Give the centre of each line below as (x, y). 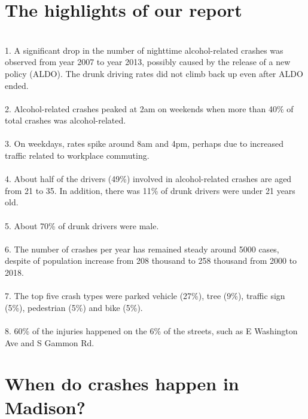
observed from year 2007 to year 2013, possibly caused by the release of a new (148, 62)
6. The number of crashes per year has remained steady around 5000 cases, (142, 249)
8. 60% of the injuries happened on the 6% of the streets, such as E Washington (151, 330)
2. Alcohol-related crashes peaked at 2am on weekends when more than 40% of (149, 108)
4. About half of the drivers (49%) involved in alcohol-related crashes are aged (148, 179)
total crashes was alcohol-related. (65, 120)
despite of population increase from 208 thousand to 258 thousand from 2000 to (151, 261)
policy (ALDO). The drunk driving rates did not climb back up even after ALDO (154, 73)
